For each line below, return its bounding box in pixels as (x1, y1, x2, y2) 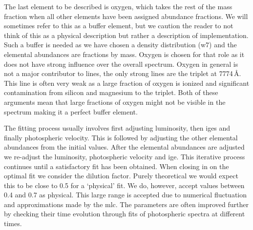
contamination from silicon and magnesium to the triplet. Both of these (4, 87, 218, 97)
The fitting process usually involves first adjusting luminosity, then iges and (4, 123, 231, 133)
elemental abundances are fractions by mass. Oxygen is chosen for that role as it (4, 49, 245, 59)
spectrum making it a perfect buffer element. (4, 106, 138, 116)
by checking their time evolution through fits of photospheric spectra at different (4, 209, 245, 219)
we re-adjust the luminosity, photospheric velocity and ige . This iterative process (4, 151, 245, 161)
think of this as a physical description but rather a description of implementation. (4, 30, 249, 40)
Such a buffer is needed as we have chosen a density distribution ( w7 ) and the (4, 39, 237, 50)
